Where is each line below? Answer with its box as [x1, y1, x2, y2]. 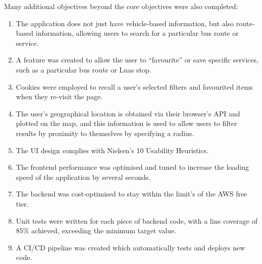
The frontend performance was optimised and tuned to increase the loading [16, 162, 249, 172]
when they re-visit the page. [16, 91, 103, 102]
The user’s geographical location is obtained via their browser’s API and [16, 108, 240, 118]
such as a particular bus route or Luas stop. [16, 64, 151, 75]
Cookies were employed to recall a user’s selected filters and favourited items [16, 81, 253, 92]
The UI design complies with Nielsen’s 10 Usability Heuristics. [16, 145, 209, 155]
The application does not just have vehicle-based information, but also [16, 18, 234, 28]
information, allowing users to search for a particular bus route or [35, 28, 239, 38]
